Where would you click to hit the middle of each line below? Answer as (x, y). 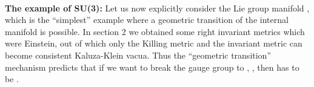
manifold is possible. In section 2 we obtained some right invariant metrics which (155, 31)
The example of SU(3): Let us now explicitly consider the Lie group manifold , (157, 8)
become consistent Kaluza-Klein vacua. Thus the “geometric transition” (138, 55)
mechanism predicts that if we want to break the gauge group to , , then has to (152, 67)
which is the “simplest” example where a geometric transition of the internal (147, 20)
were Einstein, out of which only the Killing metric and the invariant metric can (154, 43)
